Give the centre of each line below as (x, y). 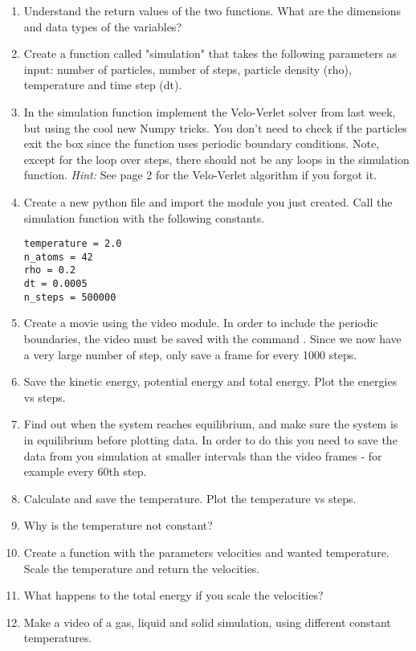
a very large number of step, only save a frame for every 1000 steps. (190, 354)
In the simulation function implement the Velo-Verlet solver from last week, (210, 111)
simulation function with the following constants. (144, 217)
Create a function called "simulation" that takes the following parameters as (210, 53)
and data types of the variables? (102, 26)
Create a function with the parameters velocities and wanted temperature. (206, 552)
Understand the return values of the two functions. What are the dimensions (212, 10)
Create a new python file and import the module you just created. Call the (208, 201)
